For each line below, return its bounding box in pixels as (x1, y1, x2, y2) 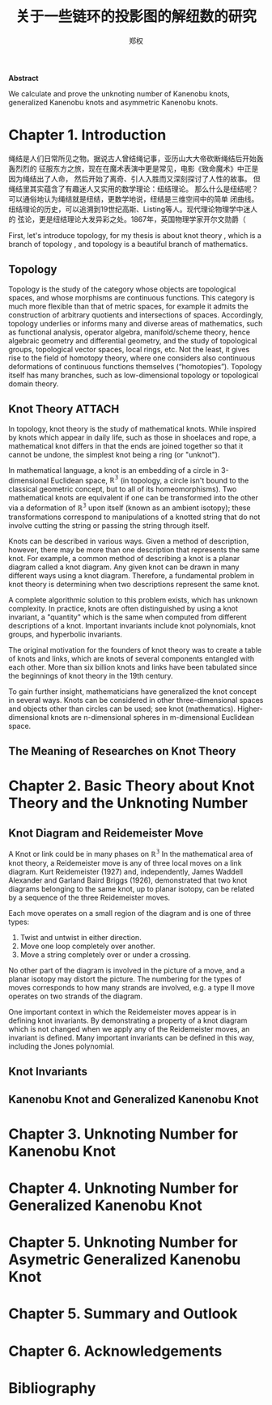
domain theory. (8, 378, 59, 389)
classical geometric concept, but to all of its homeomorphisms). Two (8, 484, 237, 494)
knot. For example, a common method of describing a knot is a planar (8, 553, 240, 563)
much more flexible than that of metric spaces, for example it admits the (8, 301, 249, 311)
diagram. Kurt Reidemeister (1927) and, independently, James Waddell (8, 866, 244, 876)
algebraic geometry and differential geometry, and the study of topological (8, 335, 257, 345)
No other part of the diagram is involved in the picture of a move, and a (8, 965, 245, 975)
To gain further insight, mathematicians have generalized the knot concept (8, 686, 257, 696)
